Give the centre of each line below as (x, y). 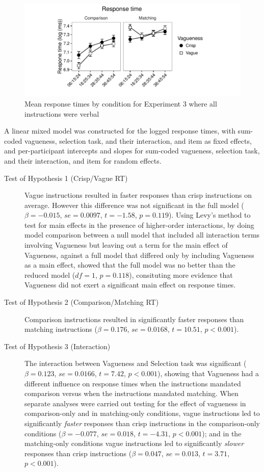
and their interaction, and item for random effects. (83, 160)
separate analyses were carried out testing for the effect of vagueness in (135, 403)
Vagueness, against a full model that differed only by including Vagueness (139, 255)
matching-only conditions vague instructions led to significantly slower (134, 443)
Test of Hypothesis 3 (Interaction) (57, 346)
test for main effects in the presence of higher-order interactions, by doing (139, 225)
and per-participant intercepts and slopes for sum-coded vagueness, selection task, (132, 151)
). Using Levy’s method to (209, 215)
